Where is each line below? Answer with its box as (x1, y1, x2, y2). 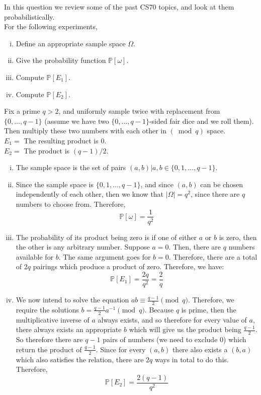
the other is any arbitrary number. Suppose (16, 242, 150, 252)
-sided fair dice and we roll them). (149, 115, 254, 126)
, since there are (190, 189, 240, 199)
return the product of (16, 344, 82, 354)
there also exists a (172, 344, 228, 354)
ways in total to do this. (154, 354, 229, 364)
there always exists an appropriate (16, 324, 122, 335)
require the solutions (16, 304, 79, 314)
